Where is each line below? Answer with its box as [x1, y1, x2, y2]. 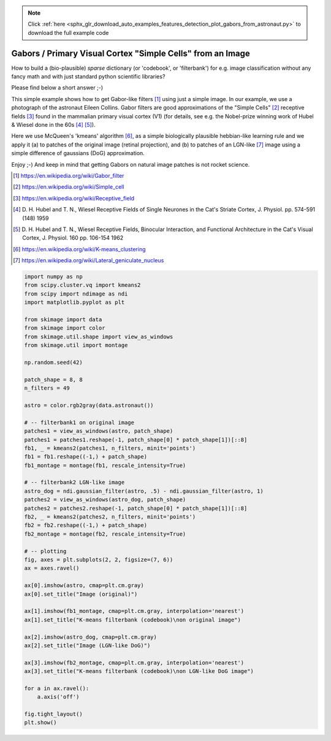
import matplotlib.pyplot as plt [24, 299, 125, 306]
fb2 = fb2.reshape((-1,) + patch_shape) [24, 522, 147, 529]
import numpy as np [24, 273, 83, 280]
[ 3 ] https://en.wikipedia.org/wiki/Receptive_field [13, 194, 135, 202]
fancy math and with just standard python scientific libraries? [11, 73, 165, 80]
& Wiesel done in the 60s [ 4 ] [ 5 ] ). [11, 121, 96, 129]
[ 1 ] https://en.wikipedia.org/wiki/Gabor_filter [13, 172, 124, 179]
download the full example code [28, 29, 109, 36]
